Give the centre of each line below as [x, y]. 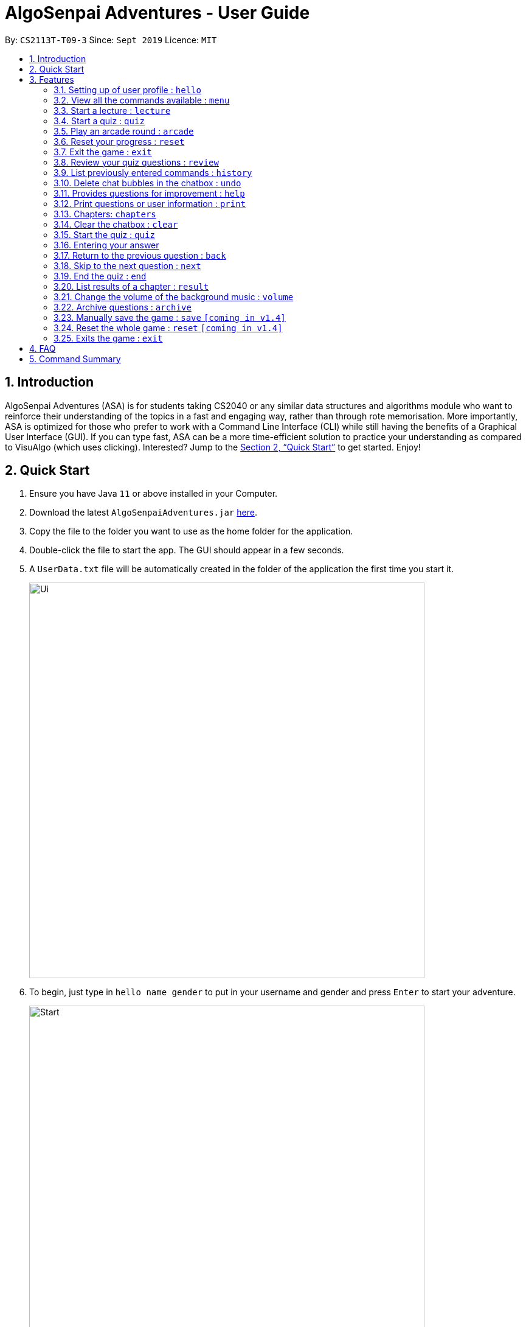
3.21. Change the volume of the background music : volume [174, 296]
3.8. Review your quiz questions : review [136, 162]
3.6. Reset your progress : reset [119, 141]
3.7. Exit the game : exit [103, 152]
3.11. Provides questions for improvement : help [149, 193]
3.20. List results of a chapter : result [131, 286]
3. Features [52, 79]
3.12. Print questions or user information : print [150, 203]
